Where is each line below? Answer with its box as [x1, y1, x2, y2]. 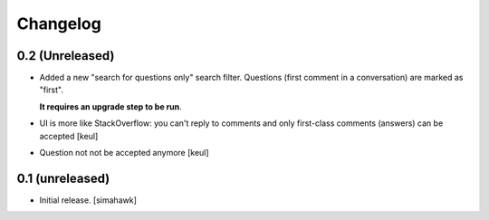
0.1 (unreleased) [16, 170, 110, 186]
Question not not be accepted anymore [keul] [39, 148, 209, 158]
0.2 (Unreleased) [16, 48, 115, 63]
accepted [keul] [39, 130, 99, 141]
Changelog [16, 14, 101, 33]
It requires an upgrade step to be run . [39, 100, 182, 112]
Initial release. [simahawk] [39, 195, 138, 206]
